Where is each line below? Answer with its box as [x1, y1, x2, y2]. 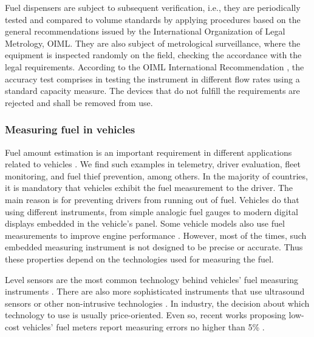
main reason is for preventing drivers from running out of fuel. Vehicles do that [5, 193, 299, 205]
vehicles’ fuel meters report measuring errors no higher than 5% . [22, 320, 265, 333]
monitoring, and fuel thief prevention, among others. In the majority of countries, [5, 169, 308, 182]
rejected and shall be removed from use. [5, 96, 153, 108]
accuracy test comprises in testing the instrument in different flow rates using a [5, 72, 300, 85]
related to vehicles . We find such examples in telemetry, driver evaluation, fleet [5, 158, 301, 170]
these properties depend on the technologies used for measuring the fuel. [5, 252, 274, 265]
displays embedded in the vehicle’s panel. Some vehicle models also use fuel [5, 217, 285, 230]
